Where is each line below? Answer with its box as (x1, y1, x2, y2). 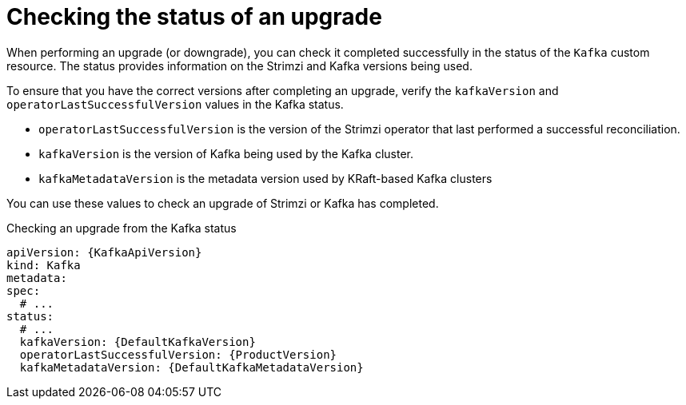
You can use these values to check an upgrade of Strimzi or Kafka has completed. (6, 196, 439, 210)
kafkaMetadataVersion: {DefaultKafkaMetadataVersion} (19, 360, 364, 374)
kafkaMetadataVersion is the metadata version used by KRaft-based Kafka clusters (38, 171, 493, 185)
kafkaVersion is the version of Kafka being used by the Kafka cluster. (38, 146, 413, 161)
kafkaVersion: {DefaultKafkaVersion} (19, 335, 256, 348)
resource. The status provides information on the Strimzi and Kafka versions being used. (6, 58, 473, 73)
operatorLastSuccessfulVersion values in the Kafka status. (6, 97, 344, 111)
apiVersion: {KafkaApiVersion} (6, 245, 202, 259)
